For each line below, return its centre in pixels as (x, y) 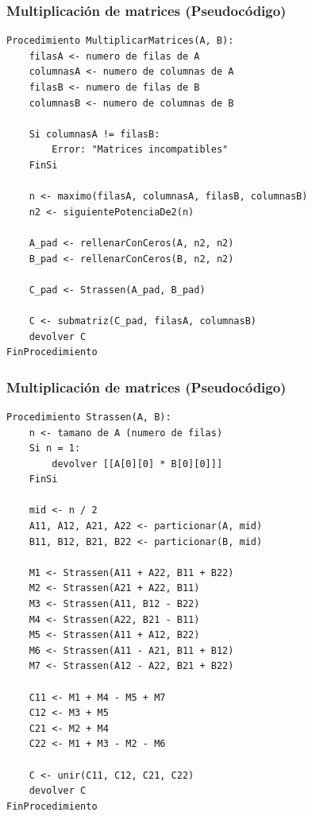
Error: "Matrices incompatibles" (140, 150)
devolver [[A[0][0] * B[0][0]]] (137, 464)
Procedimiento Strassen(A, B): (89, 417)
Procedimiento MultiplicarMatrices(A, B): (120, 41)
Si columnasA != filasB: (94, 134)
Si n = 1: (55, 449)
